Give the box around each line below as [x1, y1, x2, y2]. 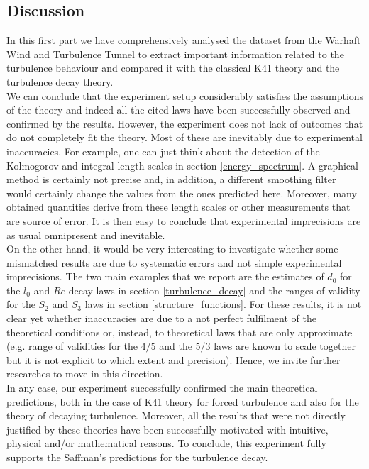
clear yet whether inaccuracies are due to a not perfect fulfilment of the [6, 311, 316, 326]
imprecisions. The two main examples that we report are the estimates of [6, 269, 324, 284]
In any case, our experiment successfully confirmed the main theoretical [6, 380, 318, 395]
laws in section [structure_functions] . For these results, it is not [84, 297, 362, 311]
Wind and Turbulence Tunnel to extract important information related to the [6, 46, 344, 61]
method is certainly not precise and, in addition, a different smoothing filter [6, 172, 336, 187]
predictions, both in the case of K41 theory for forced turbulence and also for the [6, 394, 359, 409]
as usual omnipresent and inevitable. [6, 227, 165, 242]
